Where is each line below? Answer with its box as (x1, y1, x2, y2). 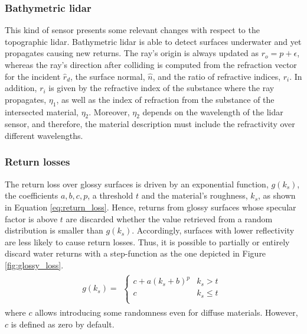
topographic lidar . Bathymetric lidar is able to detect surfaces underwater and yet (5, 35, 302, 47)
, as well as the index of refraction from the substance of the (56, 93, 275, 105)
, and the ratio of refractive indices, (152, 70, 281, 82)
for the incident (5, 70, 61, 82)
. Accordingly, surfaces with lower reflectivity (132, 224, 295, 236)
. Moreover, (89, 105, 130, 118)
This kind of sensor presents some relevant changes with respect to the (5, 24, 260, 36)
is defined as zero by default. (11, 317, 115, 330)
